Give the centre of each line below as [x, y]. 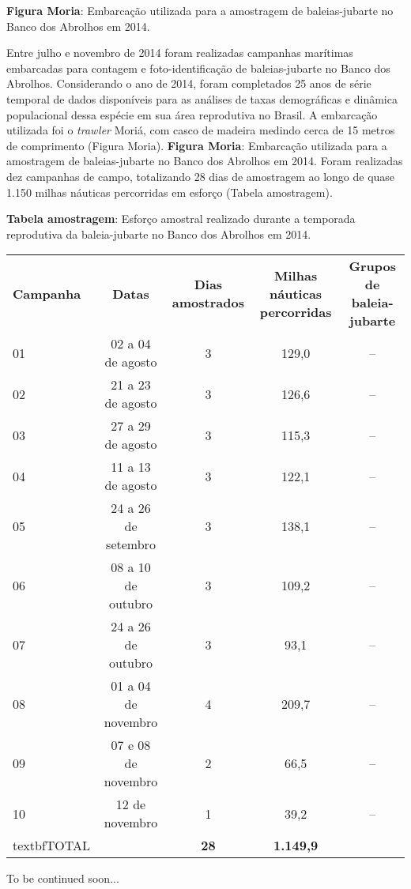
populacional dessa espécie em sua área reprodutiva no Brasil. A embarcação [192, 114]
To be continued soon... [63, 878]
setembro [131, 544]
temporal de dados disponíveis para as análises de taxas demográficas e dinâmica [202, 98]
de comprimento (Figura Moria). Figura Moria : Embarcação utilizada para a [197, 145]
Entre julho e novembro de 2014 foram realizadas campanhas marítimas [180, 53]
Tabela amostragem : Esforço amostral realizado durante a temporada [181, 218]
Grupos [372, 266]
